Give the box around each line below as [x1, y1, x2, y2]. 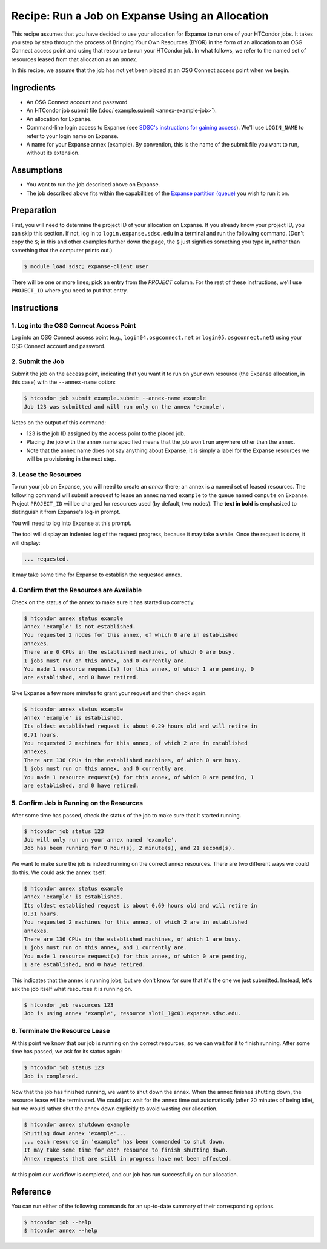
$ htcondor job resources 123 [24, 1001, 114, 1008]
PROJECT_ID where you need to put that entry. [11, 287, 128, 294]
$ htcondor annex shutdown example [24, 1121, 130, 1129]
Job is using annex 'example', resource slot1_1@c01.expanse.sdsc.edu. [24, 1010, 242, 1017]
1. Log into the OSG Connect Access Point [11, 321, 136, 329]
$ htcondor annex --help [24, 1227, 98, 1234]
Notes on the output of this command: [11, 418, 106, 426]
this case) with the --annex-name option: [11, 378, 116, 386]
